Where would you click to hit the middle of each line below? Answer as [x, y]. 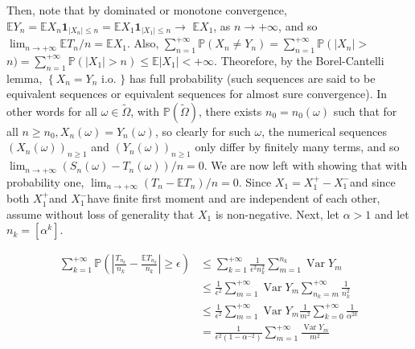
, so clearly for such [203, 131]
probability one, [45, 181]
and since [372, 181]
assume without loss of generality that [101, 214]
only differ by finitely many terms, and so [297, 147]
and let [392, 214]
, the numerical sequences [324, 131]
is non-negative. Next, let [277, 214]
